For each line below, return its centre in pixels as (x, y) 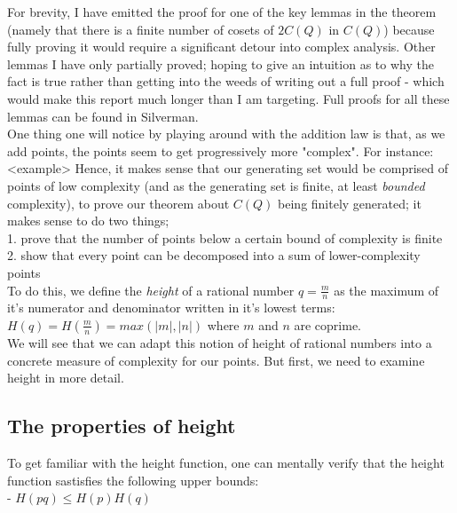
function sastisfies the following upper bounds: (133, 480)
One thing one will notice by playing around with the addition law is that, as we (226, 134)
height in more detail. (66, 378)
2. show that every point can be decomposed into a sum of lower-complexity (214, 255)
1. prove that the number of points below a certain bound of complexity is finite (225, 237)
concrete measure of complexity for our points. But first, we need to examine (216, 360)
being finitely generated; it (350, 203)
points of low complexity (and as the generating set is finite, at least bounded (216, 185)
